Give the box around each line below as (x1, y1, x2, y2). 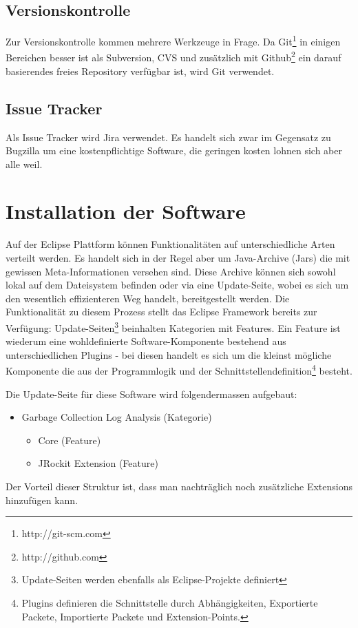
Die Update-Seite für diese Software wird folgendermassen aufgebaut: (6, 386, 297, 401)
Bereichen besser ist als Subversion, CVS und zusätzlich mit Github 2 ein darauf (6, 48, 341, 65)
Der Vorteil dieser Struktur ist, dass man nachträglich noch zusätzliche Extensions (6, 479, 352, 494)
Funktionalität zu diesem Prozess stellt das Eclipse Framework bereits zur (6, 304, 317, 319)
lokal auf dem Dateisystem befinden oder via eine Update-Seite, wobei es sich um (6, 278, 349, 292)
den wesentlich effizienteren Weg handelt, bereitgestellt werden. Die (6, 291, 290, 305)
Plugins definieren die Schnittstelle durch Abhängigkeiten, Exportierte (21, 596, 318, 609)
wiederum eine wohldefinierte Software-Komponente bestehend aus (6, 334, 286, 348)
